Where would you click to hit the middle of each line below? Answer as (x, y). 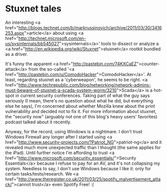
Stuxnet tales (33, 9)
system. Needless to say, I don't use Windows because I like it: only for (78, 168)
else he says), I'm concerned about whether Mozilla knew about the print (80, 106)
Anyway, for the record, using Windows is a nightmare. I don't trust (74, 131)
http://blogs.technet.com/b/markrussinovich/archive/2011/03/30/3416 (90, 27)
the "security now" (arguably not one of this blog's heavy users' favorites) (82, 116)
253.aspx (15, 33)
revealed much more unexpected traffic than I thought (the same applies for (83, 147)
